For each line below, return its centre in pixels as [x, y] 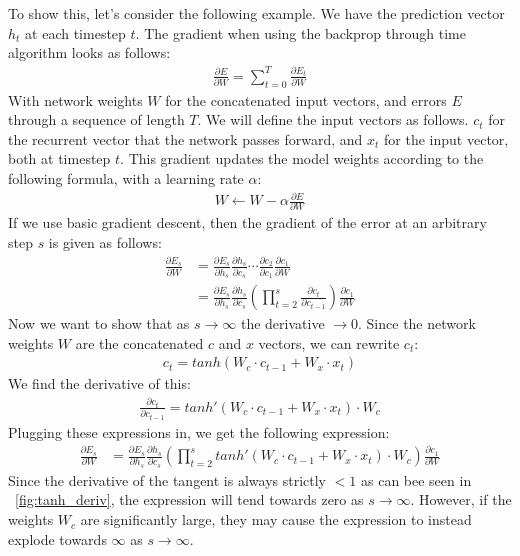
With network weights [75, 99]
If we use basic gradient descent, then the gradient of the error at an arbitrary [247, 222]
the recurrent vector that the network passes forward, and [185, 138]
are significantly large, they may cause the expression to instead [276, 519]
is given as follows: [105, 241]
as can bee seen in [416, 479]
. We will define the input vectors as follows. [333, 119]
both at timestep [59, 158]
